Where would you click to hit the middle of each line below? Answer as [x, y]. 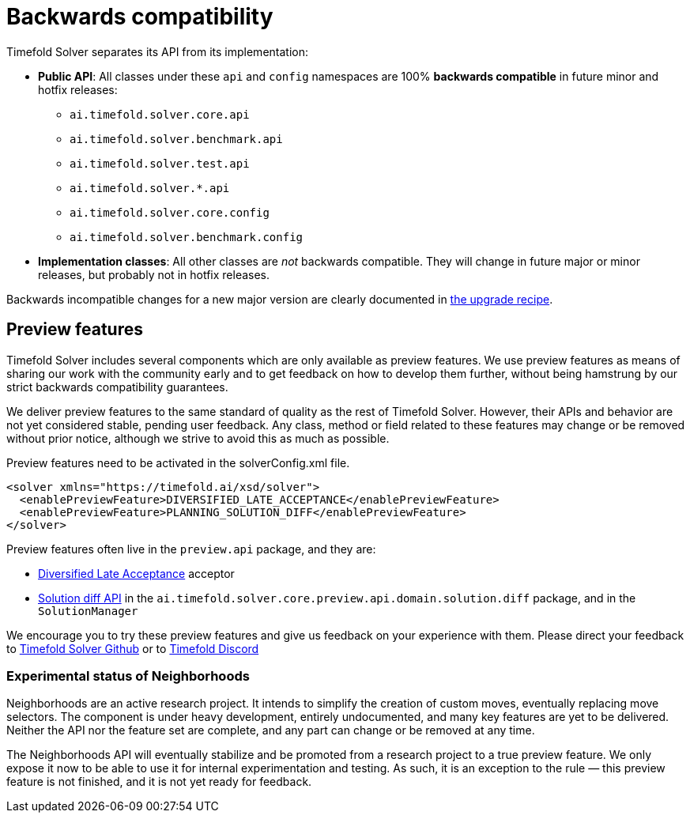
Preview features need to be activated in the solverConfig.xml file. [178, 462]
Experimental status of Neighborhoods [128, 676]
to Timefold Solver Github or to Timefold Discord [133, 648]
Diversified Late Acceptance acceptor [136, 573]
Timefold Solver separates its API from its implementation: [157, 51]
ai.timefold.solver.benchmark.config [187, 237]
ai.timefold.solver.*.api [150, 188]
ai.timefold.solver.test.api [160, 163]
